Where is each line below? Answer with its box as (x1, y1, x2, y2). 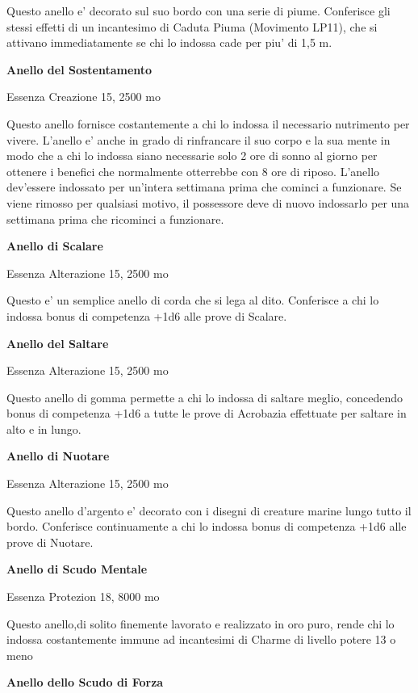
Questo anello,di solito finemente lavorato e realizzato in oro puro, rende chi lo (6, 615, 395, 632)
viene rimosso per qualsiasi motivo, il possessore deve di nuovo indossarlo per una (6, 194, 410, 211)
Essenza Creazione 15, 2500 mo (6, 88, 161, 105)
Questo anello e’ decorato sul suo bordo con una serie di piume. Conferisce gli (6, 2, 391, 19)
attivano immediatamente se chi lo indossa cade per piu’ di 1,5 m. (6, 34, 332, 51)
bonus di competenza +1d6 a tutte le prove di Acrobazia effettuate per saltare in (6, 405, 407, 422)
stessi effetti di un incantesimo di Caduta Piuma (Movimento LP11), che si (6, 18, 378, 35)
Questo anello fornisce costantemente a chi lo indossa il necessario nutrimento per (6, 115, 410, 132)
